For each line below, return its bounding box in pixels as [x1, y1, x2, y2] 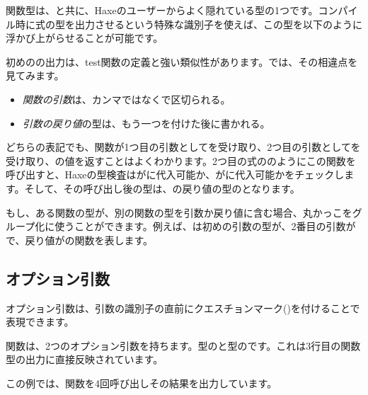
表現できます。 [6, 314, 74, 329]
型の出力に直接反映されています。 [6, 352, 163, 367]
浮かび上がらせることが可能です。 [6, 30, 163, 45]
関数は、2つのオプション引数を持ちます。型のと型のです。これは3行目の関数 [6, 338, 361, 353]
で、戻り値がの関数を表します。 [6, 232, 154, 247]
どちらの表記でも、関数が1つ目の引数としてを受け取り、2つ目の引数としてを [6, 139, 361, 154]
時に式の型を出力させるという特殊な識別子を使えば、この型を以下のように [15, 16, 362, 31]
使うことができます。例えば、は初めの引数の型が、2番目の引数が [54, 219, 356, 234]
